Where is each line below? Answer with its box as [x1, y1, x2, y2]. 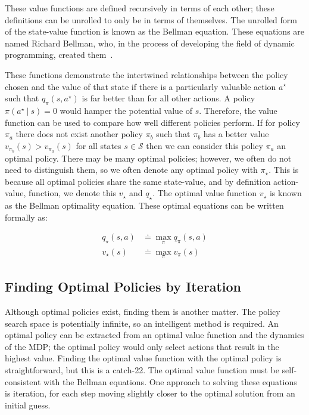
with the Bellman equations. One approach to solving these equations [43, 375, 297, 388]
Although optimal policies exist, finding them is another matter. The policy [5, 305, 280, 318]
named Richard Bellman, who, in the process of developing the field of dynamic [5, 36, 295, 49]
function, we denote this [29, 187, 117, 199]
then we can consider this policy [146, 139, 263, 151]
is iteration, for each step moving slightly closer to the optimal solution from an [5, 387, 295, 399]
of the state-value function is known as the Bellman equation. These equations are [5, 25, 305, 38]
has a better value [203, 128, 269, 140]
